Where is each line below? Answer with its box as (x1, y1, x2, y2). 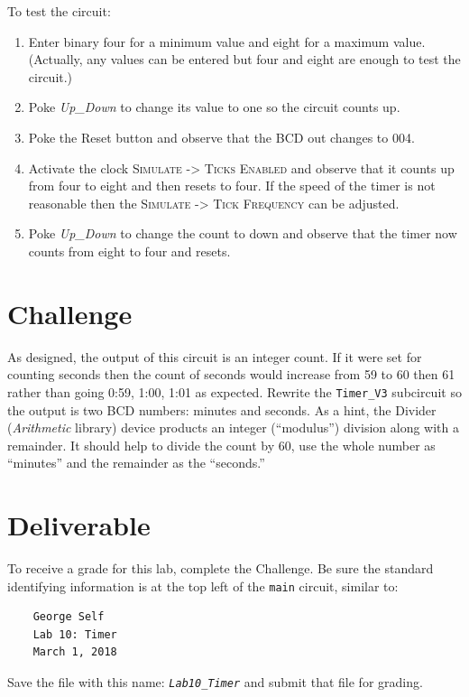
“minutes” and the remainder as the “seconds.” (7, 453, 265, 472)
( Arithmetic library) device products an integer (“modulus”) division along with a (7, 418, 459, 437)
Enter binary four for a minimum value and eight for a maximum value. (28, 32, 426, 51)
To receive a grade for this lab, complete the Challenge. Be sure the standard (7, 559, 434, 577)
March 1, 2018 (32, 646, 117, 659)
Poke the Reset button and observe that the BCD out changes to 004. (28, 127, 415, 146)
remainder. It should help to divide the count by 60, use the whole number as (7, 435, 436, 454)
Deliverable (7, 506, 151, 544)
